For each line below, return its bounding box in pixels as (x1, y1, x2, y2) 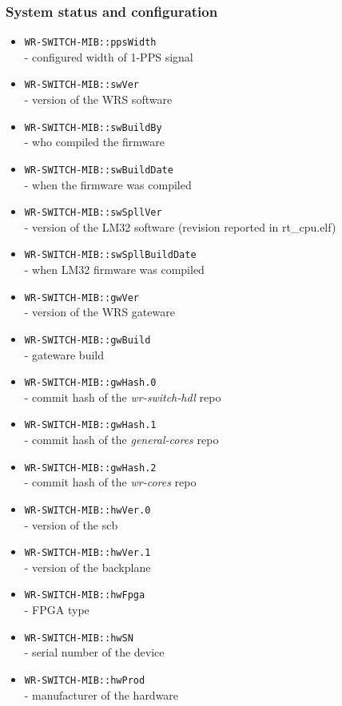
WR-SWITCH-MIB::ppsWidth (24, 37, 157, 49)
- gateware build (24, 346, 105, 363)
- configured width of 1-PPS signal (24, 48, 193, 65)
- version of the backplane (24, 558, 151, 575)
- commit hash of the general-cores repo (24, 431, 219, 448)
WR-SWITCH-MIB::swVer (24, 79, 139, 91)
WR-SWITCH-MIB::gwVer (24, 292, 139, 303)
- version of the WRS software (24, 91, 173, 108)
